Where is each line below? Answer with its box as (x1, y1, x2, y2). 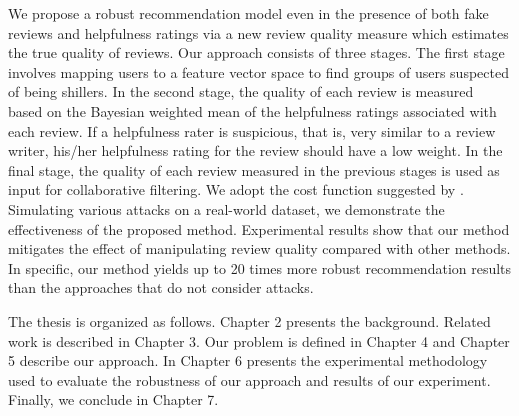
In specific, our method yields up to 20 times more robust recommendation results (8, 257, 512, 278)
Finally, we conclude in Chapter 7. (8, 389, 219, 410)
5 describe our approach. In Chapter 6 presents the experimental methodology (8, 350, 488, 371)
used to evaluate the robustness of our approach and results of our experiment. (8, 369, 491, 390)
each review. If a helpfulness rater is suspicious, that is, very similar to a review (8, 120, 496, 141)
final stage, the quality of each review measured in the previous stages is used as (8, 159, 500, 180)
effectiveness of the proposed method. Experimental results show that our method (8, 218, 510, 239)
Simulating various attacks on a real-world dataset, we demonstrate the (8, 198, 445, 219)
